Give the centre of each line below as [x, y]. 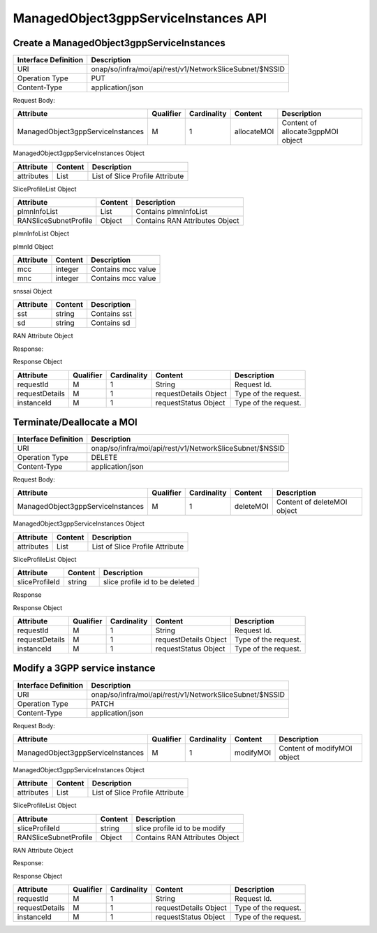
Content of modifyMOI [316, 748]
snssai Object [32, 291]
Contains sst [112, 314]
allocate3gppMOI [310, 131]
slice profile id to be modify [181, 828]
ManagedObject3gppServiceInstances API [140, 18]
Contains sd [111, 323]
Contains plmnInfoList [172, 212]
